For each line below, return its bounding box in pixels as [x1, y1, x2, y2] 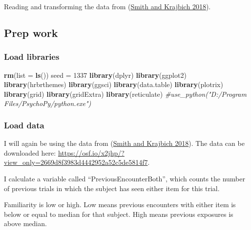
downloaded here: [4, 147, 56, 158]
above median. [4, 218, 47, 229]
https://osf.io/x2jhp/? [58, 147, 125, 158]
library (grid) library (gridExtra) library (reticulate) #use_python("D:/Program [4, 88, 247, 99]
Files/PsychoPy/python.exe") [4, 98, 91, 108]
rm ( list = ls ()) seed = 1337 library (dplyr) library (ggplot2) [4, 70, 187, 80]
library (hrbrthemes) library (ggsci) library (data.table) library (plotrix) [4, 79, 223, 89]
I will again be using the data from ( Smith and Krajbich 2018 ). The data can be [4, 138, 245, 148]
